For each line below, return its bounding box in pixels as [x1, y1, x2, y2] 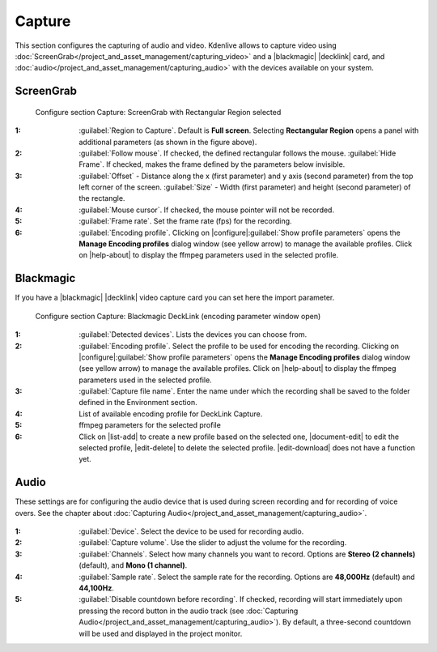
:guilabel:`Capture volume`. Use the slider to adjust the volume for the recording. [78, 538, 347, 548]
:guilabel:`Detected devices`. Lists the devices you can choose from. [78, 330, 308, 339]
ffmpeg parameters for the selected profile [78, 420, 222, 430]
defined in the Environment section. [78, 398, 197, 407]
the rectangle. [78, 194, 125, 203]
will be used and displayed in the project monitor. [78, 629, 243, 638]
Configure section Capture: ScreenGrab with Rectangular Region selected [35, 107, 282, 117]
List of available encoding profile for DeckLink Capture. [78, 409, 263, 419]
